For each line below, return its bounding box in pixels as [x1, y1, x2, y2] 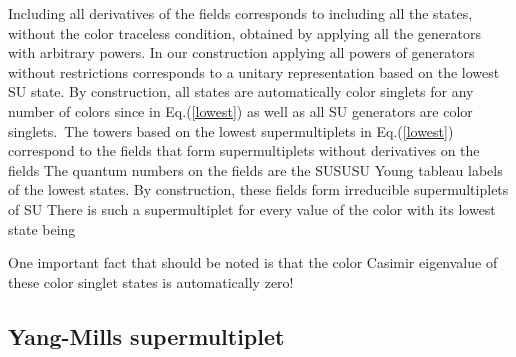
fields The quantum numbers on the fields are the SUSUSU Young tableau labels [8, 159, 503, 180]
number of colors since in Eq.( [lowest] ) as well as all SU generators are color [8, 100, 473, 121]
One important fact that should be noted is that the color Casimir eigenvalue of [8, 252, 498, 273]
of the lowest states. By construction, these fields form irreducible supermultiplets [8, 179, 509, 200]
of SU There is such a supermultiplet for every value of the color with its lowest [8, 198, 496, 219]
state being [8, 218, 76, 239]
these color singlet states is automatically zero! [8, 271, 294, 292]
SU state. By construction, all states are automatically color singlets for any [8, 81, 474, 102]
